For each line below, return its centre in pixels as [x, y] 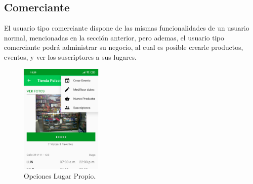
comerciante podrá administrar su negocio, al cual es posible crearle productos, [124, 47]
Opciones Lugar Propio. [60, 176]
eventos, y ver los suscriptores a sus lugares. [70, 56]
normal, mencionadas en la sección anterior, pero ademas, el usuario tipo [114, 37]
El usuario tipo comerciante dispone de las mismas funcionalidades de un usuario [127, 28]
